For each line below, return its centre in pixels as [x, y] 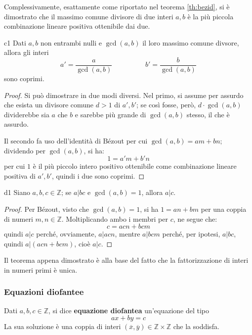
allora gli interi [26, 52]
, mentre [127, 234]
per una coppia [224, 209]
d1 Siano [17, 192]
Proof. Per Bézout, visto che [46, 209]
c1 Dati [15, 42]
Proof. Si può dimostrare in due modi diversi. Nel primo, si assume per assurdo [124, 95]
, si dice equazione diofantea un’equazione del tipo [129, 310]
